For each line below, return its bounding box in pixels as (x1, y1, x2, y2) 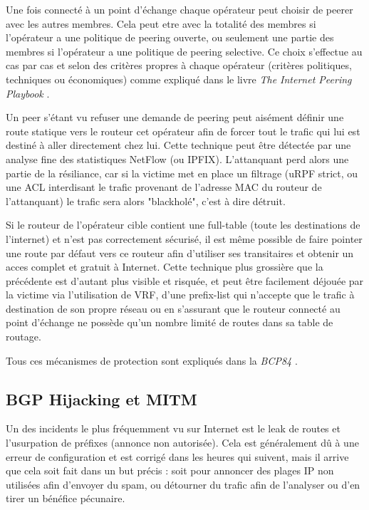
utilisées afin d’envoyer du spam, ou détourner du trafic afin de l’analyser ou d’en (6, 477, 360, 491)
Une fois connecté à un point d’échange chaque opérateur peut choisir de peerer (6, 2, 353, 16)
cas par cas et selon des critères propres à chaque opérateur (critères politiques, (6, 58, 352, 73)
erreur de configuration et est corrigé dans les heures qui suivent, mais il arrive (6, 449, 349, 464)
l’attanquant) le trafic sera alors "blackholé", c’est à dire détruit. (6, 193, 286, 208)
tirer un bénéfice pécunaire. (6, 491, 125, 506)
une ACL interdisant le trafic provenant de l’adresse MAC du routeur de (6, 179, 322, 194)
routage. (6, 329, 41, 344)
